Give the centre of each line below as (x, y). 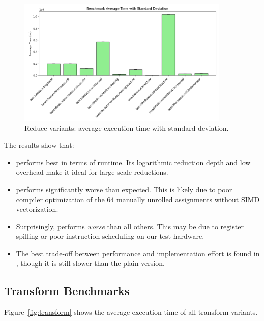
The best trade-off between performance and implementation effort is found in (138, 253)
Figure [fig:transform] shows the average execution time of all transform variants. (131, 312)
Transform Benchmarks (67, 291)
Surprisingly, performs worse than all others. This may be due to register (130, 226)
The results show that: (39, 145)
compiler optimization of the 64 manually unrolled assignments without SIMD (138, 199)
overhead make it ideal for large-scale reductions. (92, 172)
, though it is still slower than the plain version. (90, 263)
